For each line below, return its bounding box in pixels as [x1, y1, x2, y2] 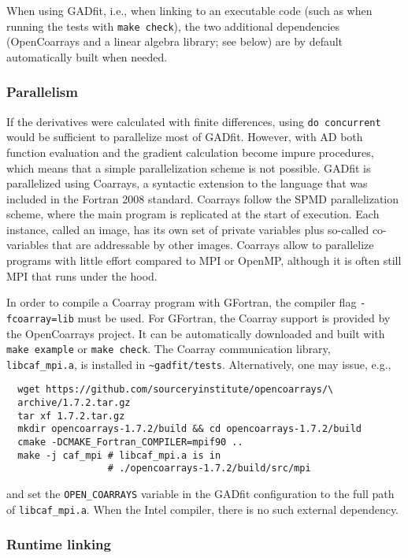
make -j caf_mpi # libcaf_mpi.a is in [17, 449, 221, 461]
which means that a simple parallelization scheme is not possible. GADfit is [6, 159, 371, 176]
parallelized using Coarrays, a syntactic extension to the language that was [6, 175, 368, 192]
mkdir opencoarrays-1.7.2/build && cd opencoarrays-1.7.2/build [17, 423, 362, 435]
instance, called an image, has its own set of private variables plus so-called [6, 221, 369, 237]
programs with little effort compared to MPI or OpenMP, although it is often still [6, 252, 402, 269]
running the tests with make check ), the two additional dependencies [6, 17, 340, 34]
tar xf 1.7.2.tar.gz [17, 410, 125, 422]
